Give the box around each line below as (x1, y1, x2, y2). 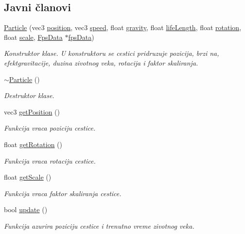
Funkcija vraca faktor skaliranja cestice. (4, 188, 122, 198)
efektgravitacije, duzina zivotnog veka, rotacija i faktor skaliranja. (4, 57, 198, 67)
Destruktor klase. (4, 90, 54, 100)
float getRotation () (4, 139, 63, 149)
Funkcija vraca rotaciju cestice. (4, 155, 96, 166)
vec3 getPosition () (4, 106, 60, 117)
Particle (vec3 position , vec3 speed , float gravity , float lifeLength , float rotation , (4, 22, 242, 33)
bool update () (4, 204, 48, 215)
